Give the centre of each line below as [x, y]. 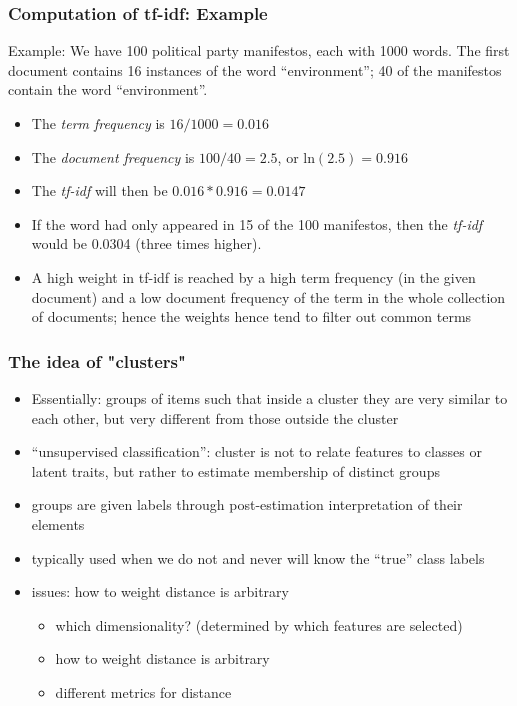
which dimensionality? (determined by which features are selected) [259, 624]
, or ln [296, 156]
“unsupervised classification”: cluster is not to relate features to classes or [256, 451]
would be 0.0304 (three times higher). [146, 243]
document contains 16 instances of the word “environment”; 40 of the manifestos [255, 69]
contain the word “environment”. [108, 89]
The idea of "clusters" [97, 360]
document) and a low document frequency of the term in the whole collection [268, 296]
